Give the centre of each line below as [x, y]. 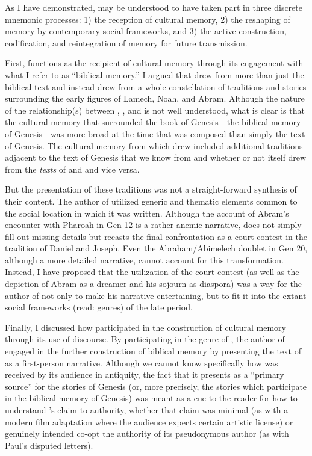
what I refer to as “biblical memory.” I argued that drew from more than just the [154, 74]
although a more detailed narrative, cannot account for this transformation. [144, 260]
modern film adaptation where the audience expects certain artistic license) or [149, 421]
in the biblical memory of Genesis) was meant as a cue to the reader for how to [151, 398]
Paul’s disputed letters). [49, 445]
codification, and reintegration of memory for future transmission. [126, 42]
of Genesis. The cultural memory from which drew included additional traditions [154, 145]
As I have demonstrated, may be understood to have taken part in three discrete [154, 7]
